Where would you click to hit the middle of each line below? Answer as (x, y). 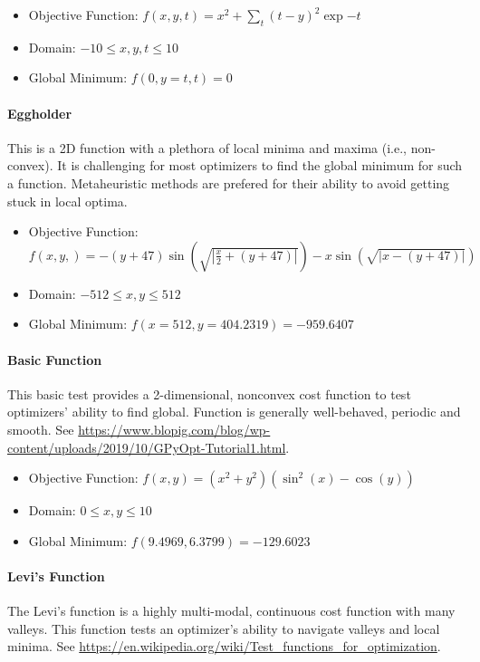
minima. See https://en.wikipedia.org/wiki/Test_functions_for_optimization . (224, 646)
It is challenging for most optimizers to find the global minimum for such (260, 165)
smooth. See (41, 429)
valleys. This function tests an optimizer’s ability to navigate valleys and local (224, 628)
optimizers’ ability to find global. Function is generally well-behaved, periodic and (234, 412)
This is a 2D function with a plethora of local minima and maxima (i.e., (207, 147)
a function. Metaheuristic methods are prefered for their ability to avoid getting (229, 182)
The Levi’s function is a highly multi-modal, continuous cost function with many (231, 611)
